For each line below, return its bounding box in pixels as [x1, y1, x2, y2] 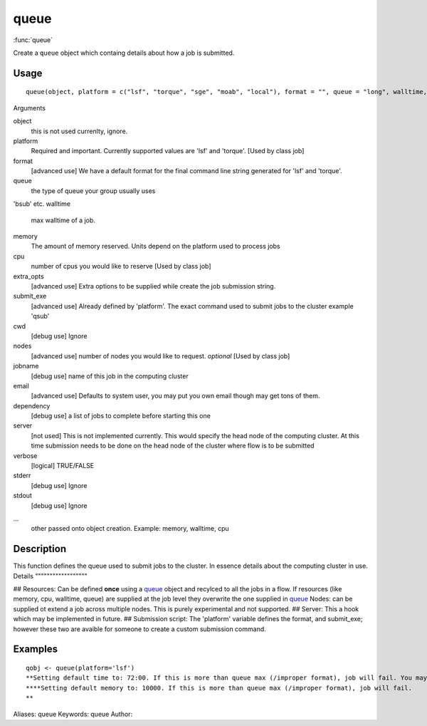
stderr [13, 471, 31, 480]
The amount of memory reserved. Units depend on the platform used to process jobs [31, 242, 280, 251]
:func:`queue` [13, 36, 53, 44]
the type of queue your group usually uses [31, 186, 156, 195]
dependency [13, 401, 51, 410]
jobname [13, 362, 39, 370]
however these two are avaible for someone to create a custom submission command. [13, 624, 266, 633]
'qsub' [31, 312, 50, 321]
